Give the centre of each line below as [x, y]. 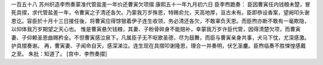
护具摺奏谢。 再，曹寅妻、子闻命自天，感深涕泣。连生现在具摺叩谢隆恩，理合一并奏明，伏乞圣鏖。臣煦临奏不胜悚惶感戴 [159, 45]
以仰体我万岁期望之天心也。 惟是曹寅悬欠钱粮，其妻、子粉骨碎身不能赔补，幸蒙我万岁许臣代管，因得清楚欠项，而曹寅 [156, 29]
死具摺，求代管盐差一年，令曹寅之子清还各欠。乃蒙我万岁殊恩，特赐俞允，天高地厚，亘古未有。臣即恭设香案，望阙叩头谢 [160, 12]
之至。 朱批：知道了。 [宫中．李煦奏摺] [59, 54]
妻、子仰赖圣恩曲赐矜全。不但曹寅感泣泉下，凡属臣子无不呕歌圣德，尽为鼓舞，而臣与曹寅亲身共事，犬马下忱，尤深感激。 [160, 37]
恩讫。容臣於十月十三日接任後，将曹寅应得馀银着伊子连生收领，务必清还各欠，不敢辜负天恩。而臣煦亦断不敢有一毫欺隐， [160, 21]
